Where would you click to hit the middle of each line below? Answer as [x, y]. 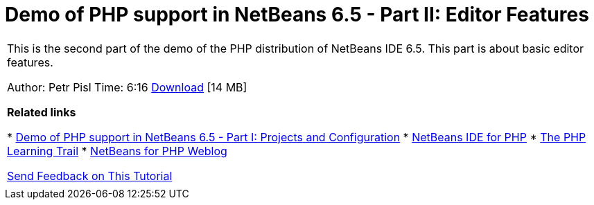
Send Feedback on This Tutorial [90, 176]
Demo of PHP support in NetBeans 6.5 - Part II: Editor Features [297, 15]
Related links [42, 112]
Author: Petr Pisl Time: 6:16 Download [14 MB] [127, 87]
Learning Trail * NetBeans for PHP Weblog [117, 151]
